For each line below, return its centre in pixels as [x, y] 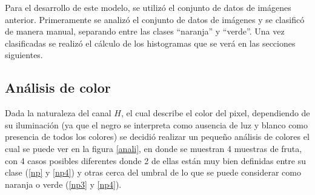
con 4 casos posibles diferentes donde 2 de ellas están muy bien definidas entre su [155, 160]
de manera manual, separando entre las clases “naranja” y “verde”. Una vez [145, 31]
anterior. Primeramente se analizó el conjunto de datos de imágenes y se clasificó [155, 19]
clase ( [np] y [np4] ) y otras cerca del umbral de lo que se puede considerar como [153, 172]
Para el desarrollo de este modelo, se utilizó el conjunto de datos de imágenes [148, 7]
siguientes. [24, 55]
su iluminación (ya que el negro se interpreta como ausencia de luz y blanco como [157, 124]
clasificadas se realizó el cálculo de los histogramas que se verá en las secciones [150, 43]
